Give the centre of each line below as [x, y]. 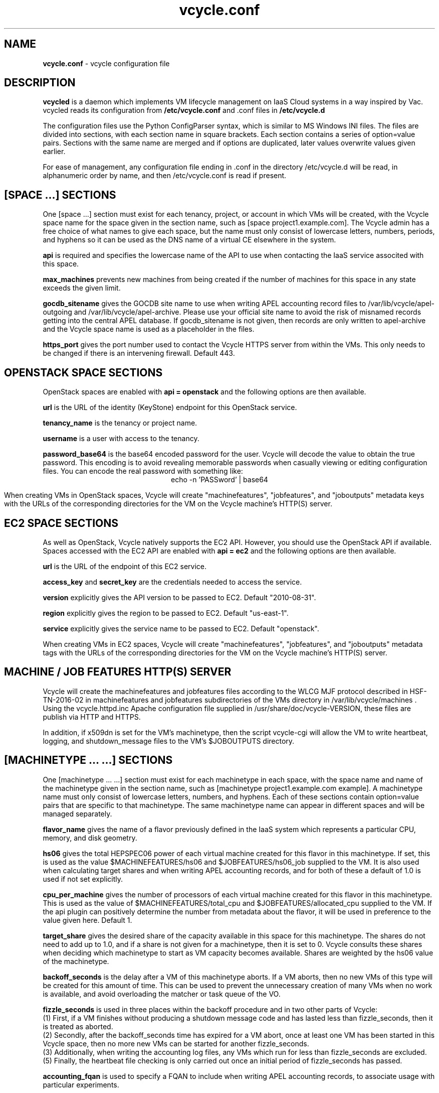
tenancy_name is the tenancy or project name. [120, 423]
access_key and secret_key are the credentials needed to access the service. [172, 582]
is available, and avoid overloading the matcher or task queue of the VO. [162, 994]
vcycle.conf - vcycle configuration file [106, 63]
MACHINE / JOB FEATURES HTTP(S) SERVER [118, 672]
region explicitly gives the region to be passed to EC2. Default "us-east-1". [166, 613]
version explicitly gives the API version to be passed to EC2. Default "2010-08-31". [179, 597]
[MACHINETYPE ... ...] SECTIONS [88, 760]
